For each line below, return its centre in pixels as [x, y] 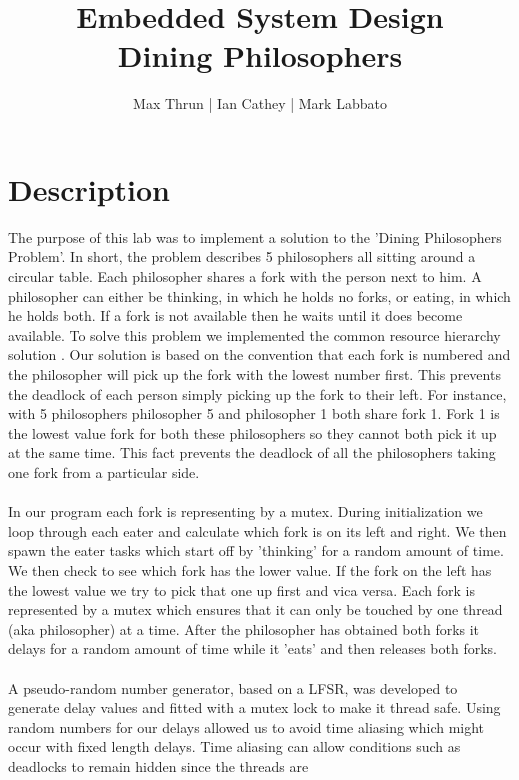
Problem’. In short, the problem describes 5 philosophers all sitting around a [242, 256]
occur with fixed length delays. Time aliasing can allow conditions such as [234, 746]
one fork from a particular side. [104, 471]
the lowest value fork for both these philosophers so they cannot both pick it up [252, 432]
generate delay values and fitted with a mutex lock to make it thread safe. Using [254, 707]
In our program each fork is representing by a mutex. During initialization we [245, 511]
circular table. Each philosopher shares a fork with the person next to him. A [245, 276]
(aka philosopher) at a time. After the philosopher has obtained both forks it [244, 628]
